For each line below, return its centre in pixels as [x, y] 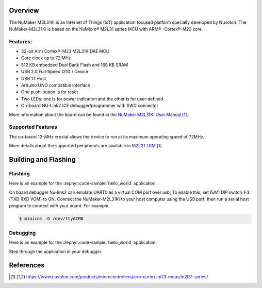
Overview [24, 10]
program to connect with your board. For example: [59, 206]
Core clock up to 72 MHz [46, 58]
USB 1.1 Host [33, 78]
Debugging [22, 233]
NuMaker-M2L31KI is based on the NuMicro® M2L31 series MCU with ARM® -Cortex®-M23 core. [106, 29]
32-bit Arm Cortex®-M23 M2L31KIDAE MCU [65, 51]
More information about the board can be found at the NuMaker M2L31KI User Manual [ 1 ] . [99, 115]
